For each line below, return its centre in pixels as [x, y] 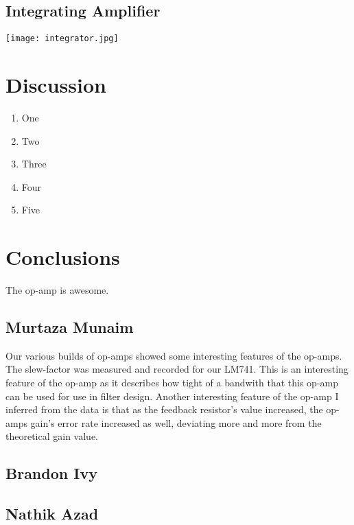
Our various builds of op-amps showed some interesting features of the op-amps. [174, 355]
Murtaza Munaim [70, 327]
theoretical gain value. [52, 436]
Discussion [56, 85]
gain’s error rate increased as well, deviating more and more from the [176, 422]
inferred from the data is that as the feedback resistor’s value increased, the [164, 409]
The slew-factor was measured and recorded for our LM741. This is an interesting [177, 369]
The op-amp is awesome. [57, 290]
